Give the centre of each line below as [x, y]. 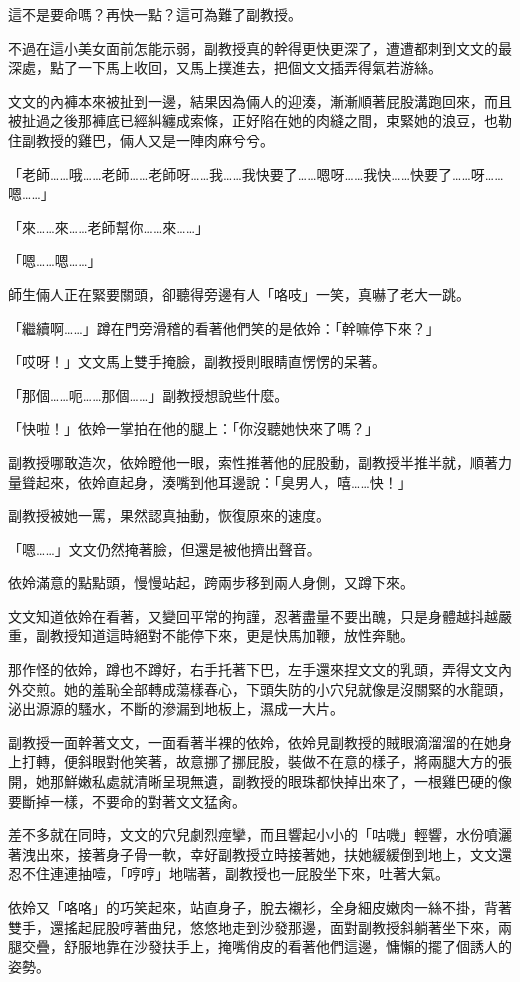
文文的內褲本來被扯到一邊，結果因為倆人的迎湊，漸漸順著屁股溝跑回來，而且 [260, 100]
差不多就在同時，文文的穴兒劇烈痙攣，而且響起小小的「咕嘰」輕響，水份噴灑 [260, 834]
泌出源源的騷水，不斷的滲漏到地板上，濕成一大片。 [176, 708]
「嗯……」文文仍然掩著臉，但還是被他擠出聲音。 [164, 548]
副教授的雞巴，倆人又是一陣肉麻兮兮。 [147, 139]
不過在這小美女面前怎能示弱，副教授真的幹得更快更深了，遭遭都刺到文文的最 [260, 47]
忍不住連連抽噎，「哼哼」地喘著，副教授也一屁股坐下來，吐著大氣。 [228, 873]
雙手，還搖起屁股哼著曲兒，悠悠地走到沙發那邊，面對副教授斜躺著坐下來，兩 [260, 926]
